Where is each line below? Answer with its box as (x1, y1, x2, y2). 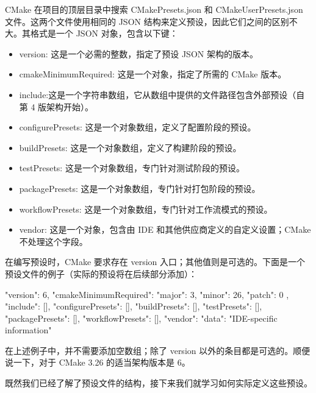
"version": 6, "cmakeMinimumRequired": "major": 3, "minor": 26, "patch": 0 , (5, 288, 289, 300)
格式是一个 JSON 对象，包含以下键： (30, 27, 178, 40)
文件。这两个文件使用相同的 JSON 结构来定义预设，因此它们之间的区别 (5, 15, 289, 27)
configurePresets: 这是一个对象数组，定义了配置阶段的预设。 (19, 121, 256, 133)
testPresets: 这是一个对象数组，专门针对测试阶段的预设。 (19, 161, 245, 174)
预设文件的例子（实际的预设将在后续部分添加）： (5, 267, 197, 280)
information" (5, 324, 52, 336)
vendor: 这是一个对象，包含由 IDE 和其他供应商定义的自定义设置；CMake (19, 223, 311, 236)
